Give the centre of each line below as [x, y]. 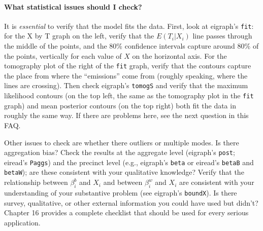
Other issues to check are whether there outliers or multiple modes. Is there [122, 142]
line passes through [222, 36]
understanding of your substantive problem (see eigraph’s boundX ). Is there [121, 192]
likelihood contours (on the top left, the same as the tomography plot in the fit [129, 95]
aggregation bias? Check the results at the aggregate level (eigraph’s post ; [120, 152]
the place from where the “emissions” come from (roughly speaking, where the [126, 75]
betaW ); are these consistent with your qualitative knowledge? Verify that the [124, 172]
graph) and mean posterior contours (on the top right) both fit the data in [120, 105]
